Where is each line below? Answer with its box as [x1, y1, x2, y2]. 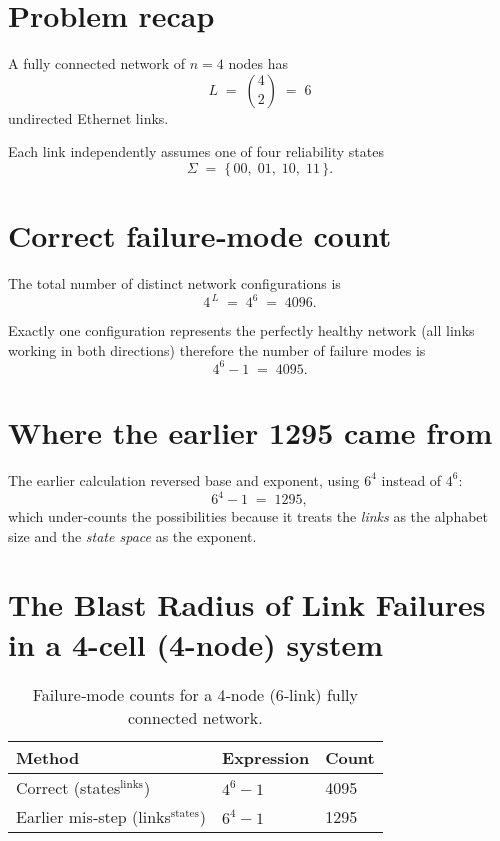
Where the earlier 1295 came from [8, 412, 493, 452]
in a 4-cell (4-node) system [8, 623, 384, 664]
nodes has [228, 53, 289, 74]
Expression [222, 745, 310, 769]
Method [16, 745, 80, 769]
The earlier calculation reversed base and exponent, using [8, 469, 360, 490]
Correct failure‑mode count [8, 215, 392, 256]
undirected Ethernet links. [8, 107, 169, 128]
